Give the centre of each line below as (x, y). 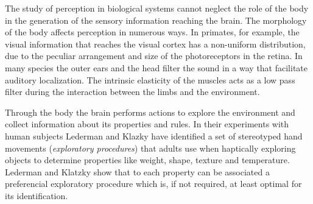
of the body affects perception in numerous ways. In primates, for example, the (152, 32)
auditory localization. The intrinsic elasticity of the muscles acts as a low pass (150, 79)
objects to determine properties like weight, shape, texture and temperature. (147, 160)
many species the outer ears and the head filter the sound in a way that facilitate (156, 67)
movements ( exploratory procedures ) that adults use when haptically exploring (150, 148)
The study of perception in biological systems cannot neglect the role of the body (157, 8)
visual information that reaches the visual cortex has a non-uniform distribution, (155, 44)
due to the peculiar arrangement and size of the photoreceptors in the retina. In (154, 56)
